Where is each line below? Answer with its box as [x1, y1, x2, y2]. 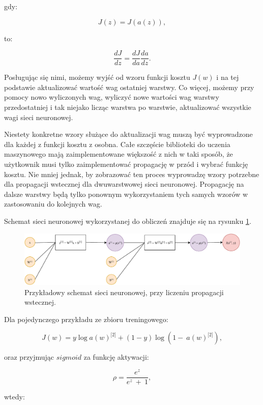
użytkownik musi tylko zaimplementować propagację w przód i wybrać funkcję [4, 159, 248, 169]
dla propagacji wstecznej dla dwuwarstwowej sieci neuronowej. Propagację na [4, 179, 244, 189]
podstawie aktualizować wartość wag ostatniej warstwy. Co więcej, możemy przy [4, 81, 254, 92]
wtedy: [4, 391, 25, 402]
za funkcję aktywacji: [83, 352, 149, 362]
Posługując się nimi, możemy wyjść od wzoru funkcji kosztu [4, 72, 190, 82]
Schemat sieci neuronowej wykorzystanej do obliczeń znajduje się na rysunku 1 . [4, 215, 251, 226]
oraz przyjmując [4, 352, 54, 362]
